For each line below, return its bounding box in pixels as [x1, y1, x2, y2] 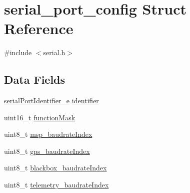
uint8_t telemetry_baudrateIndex [4, 179, 109, 190]
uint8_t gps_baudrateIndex [4, 145, 90, 156]
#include [4, 47, 32, 58]
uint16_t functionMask [4, 112, 75, 122]
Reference [4, 18, 73, 39]
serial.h [43, 47, 65, 58]
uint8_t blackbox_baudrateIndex [4, 162, 107, 173]
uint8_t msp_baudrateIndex [4, 129, 92, 139]
